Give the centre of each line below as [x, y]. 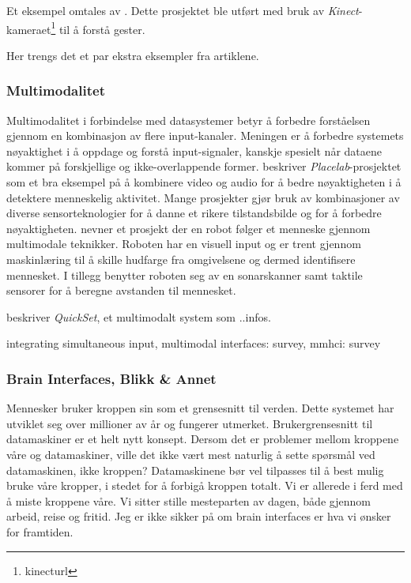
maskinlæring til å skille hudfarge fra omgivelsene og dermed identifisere [181, 259]
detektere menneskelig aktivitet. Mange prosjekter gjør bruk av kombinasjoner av [203, 197]
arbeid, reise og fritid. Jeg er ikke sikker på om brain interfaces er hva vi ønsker [199, 516]
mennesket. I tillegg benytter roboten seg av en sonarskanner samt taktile [185, 275]
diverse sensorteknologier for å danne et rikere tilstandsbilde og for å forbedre [194, 213]
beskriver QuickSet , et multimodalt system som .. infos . [139, 316]
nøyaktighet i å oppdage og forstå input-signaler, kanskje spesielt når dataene [194, 150]
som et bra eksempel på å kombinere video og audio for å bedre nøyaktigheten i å [204, 182]
